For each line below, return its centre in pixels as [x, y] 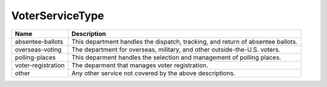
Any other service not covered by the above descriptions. [154, 73]
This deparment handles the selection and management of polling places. [177, 57]
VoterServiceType [58, 16]
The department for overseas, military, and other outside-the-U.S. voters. [176, 49]
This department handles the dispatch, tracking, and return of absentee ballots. [185, 41]
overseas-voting [38, 49]
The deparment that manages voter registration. [140, 65]
